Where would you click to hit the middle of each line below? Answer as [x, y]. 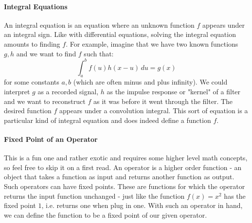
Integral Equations [36, 6]
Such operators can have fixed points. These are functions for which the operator [125, 186]
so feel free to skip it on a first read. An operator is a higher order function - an [123, 167]
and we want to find [46, 53]
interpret [17, 92]
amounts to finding [32, 43]
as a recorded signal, [68, 92]
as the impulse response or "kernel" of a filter [174, 92]
